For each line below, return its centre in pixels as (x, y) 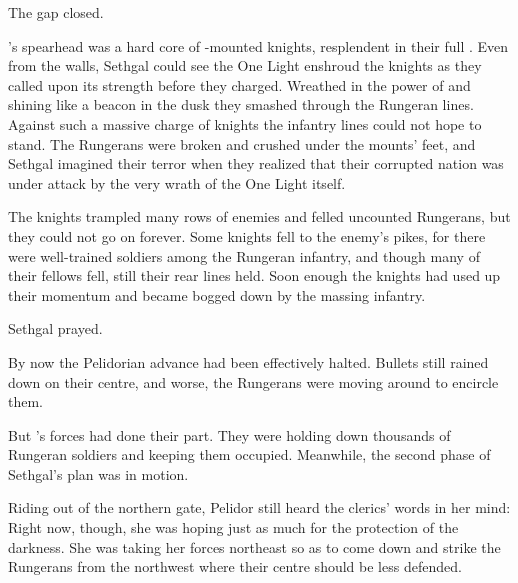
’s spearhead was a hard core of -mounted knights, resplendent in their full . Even (258, 45)
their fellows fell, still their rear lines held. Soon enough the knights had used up (254, 275)
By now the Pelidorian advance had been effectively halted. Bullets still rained (248, 361)
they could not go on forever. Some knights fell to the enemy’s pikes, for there (247, 235)
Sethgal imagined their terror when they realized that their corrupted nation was (256, 163)
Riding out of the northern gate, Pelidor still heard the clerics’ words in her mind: (259, 507)
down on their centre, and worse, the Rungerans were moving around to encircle (253, 381)
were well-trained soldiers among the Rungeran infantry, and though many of (244, 255)
